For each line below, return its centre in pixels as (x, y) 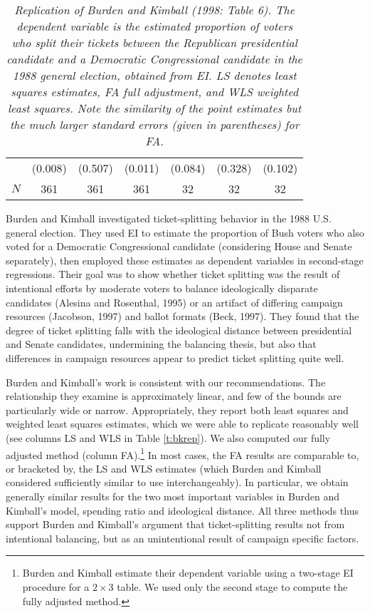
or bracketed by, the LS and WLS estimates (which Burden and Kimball (164, 468)
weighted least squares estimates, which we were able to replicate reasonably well (182, 424)
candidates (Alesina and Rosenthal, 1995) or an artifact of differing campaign (174, 302)
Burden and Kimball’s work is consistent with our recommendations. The (166, 382)
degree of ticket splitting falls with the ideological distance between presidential (179, 330)
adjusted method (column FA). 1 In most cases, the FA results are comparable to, (183, 453)
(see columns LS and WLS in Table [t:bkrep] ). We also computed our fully (168, 437)
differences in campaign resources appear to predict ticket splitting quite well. (175, 357)
